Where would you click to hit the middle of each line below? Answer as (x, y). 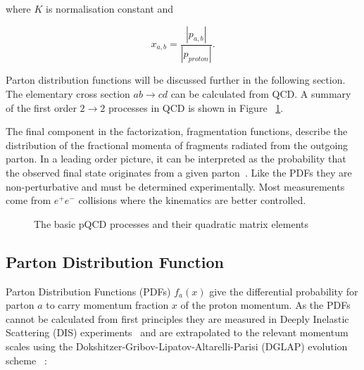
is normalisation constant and (110, 8)
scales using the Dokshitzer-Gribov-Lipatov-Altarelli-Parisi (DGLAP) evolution (177, 346)
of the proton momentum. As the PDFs (265, 305)
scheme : (26, 360)
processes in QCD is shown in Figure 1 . (196, 107)
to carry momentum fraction (107, 305)
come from (29, 200)
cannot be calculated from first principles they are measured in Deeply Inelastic (177, 318)
